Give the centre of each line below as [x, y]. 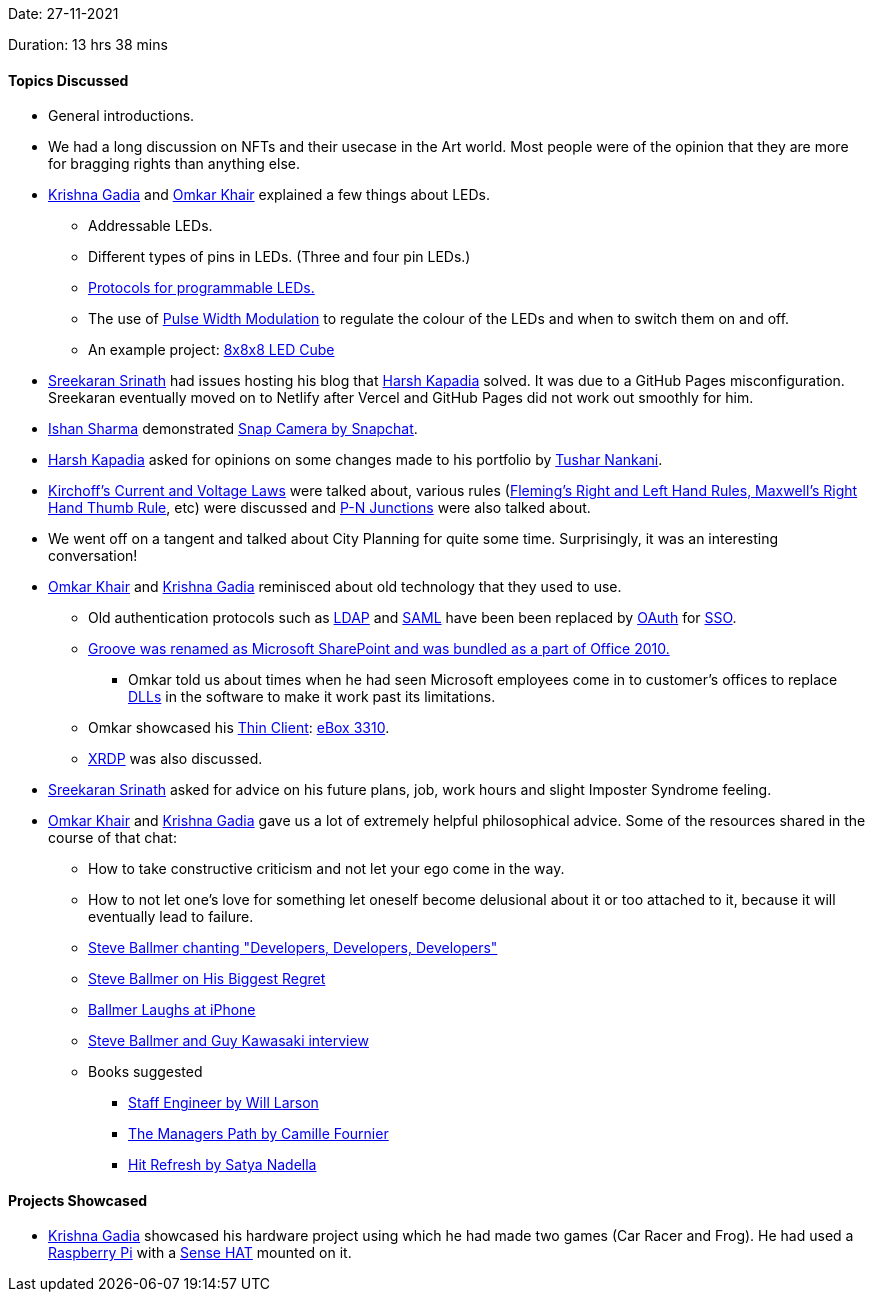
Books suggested [145, 1072]
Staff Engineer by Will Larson [223, 1103]
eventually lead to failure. [171, 917]
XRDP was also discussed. [175, 759]
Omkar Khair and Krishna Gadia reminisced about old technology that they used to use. [335, 587]
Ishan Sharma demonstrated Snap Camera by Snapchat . [233, 429]
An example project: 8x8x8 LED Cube [211, 350]
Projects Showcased [78, 1200]
